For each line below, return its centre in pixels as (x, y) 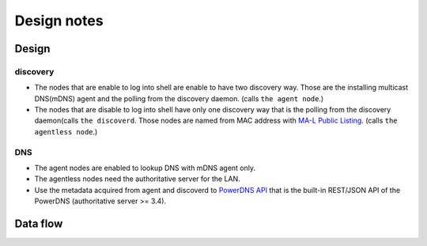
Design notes (59, 21)
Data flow (39, 224)
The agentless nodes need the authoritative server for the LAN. (137, 179)
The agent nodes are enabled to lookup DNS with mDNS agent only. (145, 168)
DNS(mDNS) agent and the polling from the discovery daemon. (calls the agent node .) (179, 98)
